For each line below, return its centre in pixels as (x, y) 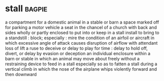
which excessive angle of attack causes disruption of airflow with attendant (82, 43)
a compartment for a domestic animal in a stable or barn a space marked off (82, 22)
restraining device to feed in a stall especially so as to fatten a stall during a (81, 64)
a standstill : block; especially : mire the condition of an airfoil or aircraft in (80, 38)
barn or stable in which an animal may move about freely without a (72, 58)
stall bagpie (26, 9)
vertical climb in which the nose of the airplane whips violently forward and (81, 69)
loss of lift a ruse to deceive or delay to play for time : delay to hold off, (77, 48)
